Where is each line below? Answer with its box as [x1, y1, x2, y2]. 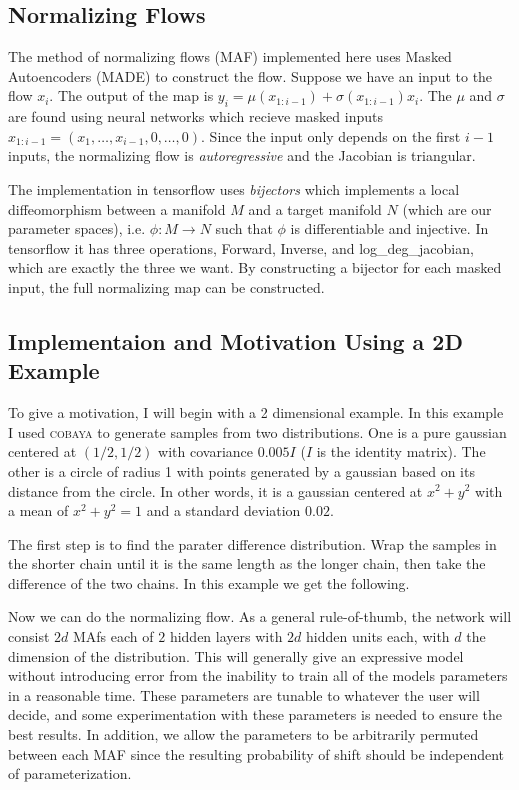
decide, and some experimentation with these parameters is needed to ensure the [8, 704, 502, 725]
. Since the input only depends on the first [201, 125, 461, 146]
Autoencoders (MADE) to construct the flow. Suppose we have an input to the [8, 65, 493, 86]
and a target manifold [248, 198, 382, 219]
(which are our [402, 198, 492, 219]
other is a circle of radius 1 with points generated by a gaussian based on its [8, 460, 475, 481]
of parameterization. [8, 763, 132, 784]
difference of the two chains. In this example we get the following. [8, 572, 410, 593]
